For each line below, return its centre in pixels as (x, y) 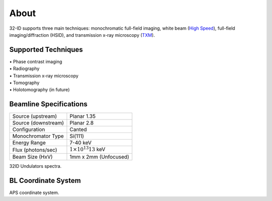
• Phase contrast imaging (36, 61)
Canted (78, 129)
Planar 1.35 (83, 116)
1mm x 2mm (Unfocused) (99, 157)
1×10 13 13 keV (88, 149)
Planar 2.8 (82, 123)
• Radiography (24, 69)
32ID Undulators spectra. (36, 166)
